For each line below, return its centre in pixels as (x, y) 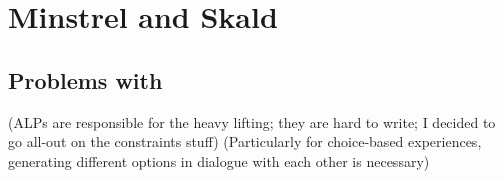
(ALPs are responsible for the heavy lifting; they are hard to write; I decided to (252, 121)
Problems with (85, 79)
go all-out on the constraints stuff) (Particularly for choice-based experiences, (245, 141)
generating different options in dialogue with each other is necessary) (219, 160)
